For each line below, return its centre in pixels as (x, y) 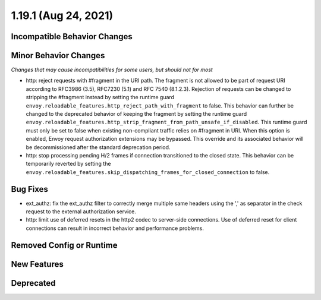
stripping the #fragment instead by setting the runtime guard (100, 97)
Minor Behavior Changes (58, 56)
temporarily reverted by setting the (68, 164)
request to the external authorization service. (81, 211)
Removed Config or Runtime (64, 245)
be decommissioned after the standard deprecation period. (98, 147)
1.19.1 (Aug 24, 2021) (62, 15)
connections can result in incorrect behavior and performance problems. (115, 228)
